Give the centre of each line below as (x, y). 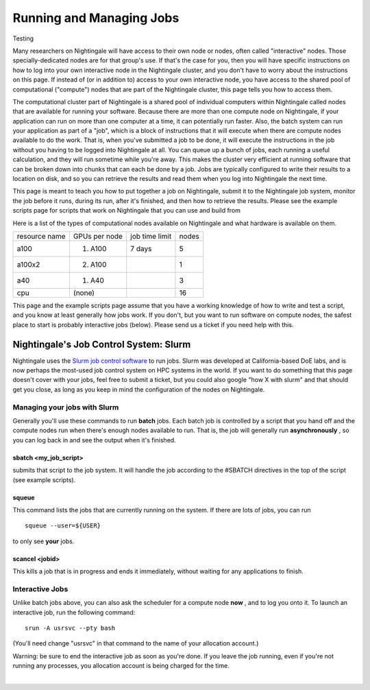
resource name (41, 236)
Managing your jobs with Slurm (66, 407)
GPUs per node (98, 236)
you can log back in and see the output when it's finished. (94, 440)
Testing (23, 38)
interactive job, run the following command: (74, 612)
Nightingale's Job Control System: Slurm (102, 344)
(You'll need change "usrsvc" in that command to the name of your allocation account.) (136, 643)
